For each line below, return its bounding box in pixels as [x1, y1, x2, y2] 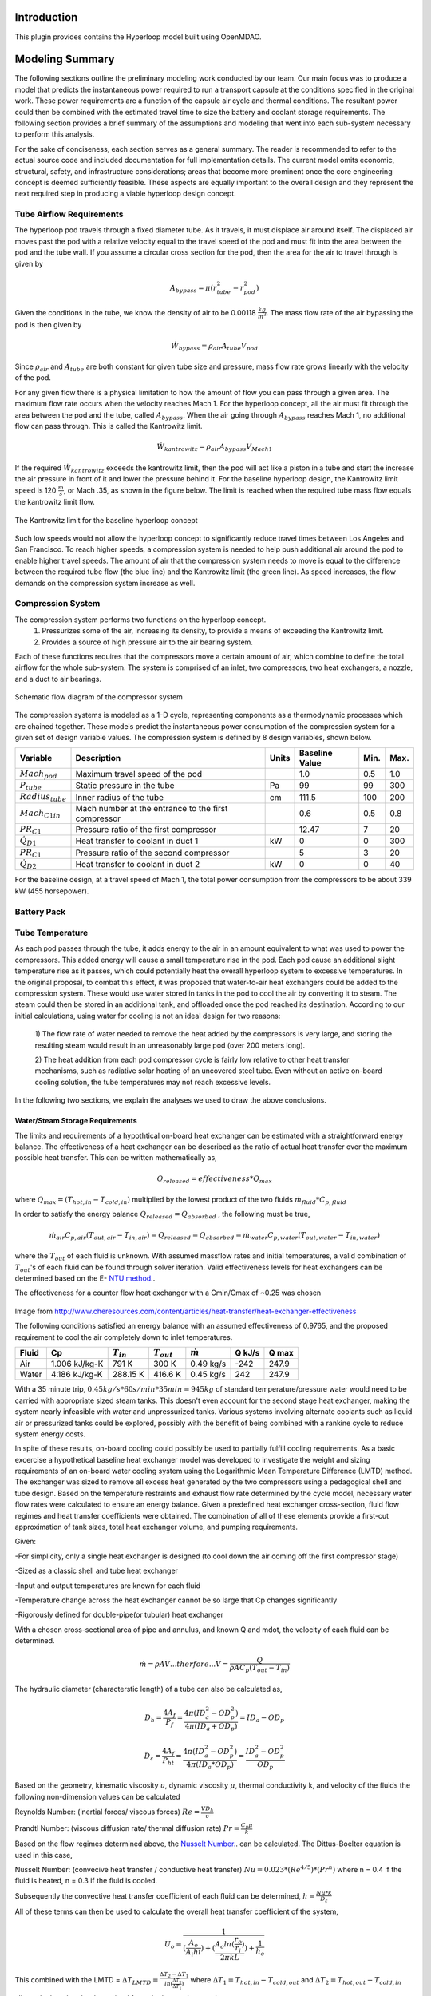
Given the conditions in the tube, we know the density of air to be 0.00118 [14, 307, 256, 317]
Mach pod [19, 768, 57, 780]
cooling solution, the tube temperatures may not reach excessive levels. [34, 1077, 271, 1087]
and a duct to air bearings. [14, 674, 101, 683]
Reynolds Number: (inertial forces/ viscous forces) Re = [14, 1807, 200, 1816]
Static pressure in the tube [75, 780, 175, 791]
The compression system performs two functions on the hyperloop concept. [14, 615, 267, 624]
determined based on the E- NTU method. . [14, 1273, 156, 1283]
